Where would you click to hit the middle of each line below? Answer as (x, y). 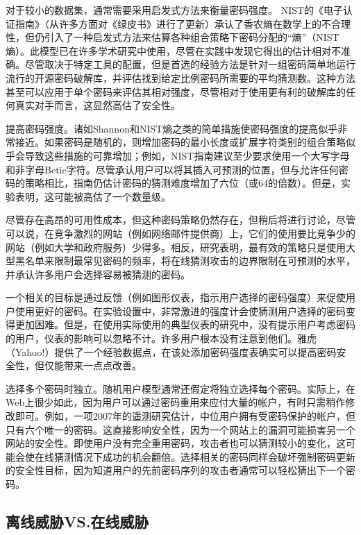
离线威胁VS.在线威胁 (77, 521)
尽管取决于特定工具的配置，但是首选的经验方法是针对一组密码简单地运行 (190, 64)
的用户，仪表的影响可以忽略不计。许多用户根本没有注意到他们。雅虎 (161, 338)
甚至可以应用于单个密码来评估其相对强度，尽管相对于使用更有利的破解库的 (176, 91)
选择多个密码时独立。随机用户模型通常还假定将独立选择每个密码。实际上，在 (180, 388)
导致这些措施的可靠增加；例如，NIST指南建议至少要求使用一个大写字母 (187, 155)
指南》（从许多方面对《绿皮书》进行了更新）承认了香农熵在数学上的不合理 (183, 23)
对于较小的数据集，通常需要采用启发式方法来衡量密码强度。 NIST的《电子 (175, 10)
